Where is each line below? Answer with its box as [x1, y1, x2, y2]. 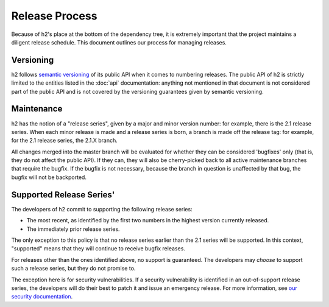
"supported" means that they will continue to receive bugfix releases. [11, 245, 186, 252]
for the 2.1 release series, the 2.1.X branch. [11, 137, 118, 144]
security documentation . [11, 293, 73, 300]
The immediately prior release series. [26, 225, 120, 233]
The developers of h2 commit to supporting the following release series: [11, 205, 193, 213]
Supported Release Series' [11, 189, 115, 200]
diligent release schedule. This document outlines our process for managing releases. [11, 38, 227, 46]
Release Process [11, 9, 97, 23]
